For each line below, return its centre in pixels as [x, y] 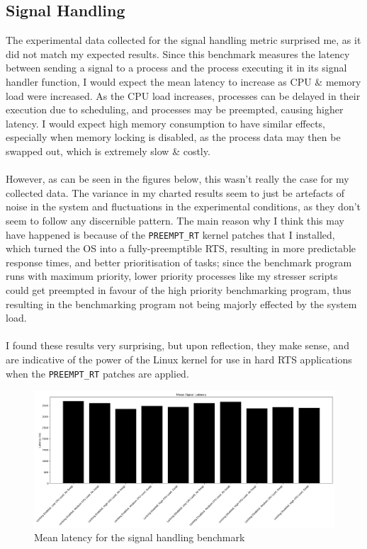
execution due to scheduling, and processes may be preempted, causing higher [175, 109]
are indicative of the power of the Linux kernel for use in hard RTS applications [179, 359]
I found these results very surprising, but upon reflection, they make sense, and [177, 345]
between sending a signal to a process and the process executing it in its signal [176, 68]
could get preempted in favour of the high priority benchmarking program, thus [179, 289]
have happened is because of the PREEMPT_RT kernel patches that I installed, [170, 234]
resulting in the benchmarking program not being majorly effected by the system [181, 304]
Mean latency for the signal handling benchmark [140, 537]
